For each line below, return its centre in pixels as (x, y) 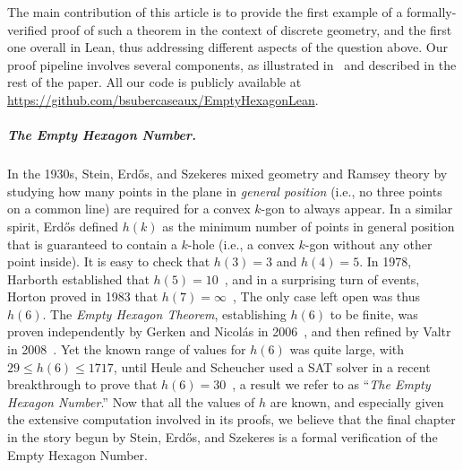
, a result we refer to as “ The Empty (331, 384)
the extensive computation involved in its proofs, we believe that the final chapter (231, 419)
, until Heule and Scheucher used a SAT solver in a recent (272, 366)
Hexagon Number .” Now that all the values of (131, 401)
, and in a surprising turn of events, (322, 279)
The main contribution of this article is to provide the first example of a (205, 12)
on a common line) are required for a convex (129, 209)
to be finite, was (374, 313)
